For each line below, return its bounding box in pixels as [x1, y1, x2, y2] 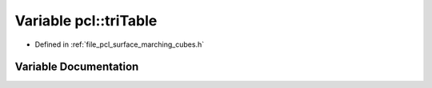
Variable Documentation [14, 60, 139, 74]
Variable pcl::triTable [14, 12, 158, 29]
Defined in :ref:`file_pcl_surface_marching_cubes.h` [34, 40, 204, 49]
